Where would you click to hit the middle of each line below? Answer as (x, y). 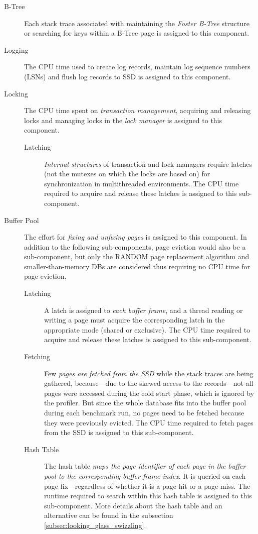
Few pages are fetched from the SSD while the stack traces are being (149, 373)
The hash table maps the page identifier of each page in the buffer (145, 466)
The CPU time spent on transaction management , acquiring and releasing (138, 110)
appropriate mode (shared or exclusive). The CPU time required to (147, 329)
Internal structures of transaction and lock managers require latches (148, 164)
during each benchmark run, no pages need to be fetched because (144, 412)
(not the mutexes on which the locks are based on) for (127, 174)
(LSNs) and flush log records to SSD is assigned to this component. (127, 76)
